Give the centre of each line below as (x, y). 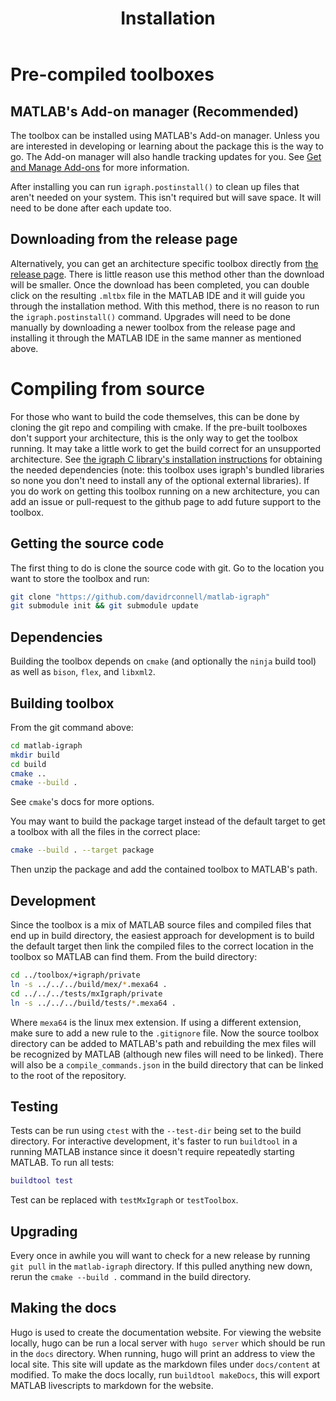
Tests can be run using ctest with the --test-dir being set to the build (156, 1131)
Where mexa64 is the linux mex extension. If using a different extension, (156, 1022)
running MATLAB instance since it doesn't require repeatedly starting (152, 1152)
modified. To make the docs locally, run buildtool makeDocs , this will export (165, 1374)
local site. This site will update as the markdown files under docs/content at (165, 1364)
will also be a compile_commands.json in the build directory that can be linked (167, 1064)
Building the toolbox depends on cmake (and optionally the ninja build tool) (163, 661)
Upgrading (44, 1231)
